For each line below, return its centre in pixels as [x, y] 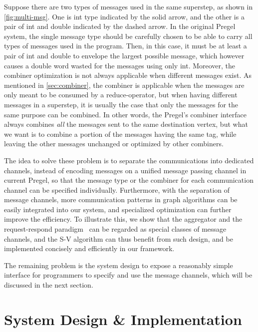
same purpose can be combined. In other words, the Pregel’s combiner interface [126, 114]
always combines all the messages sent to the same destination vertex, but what [126, 124]
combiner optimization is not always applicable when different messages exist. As [128, 75]
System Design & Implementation [123, 319]
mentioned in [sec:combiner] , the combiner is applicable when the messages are [124, 85]
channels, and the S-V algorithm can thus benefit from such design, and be [119, 238]
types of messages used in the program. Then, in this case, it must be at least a [126, 46]
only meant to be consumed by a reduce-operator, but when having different [121, 95]
